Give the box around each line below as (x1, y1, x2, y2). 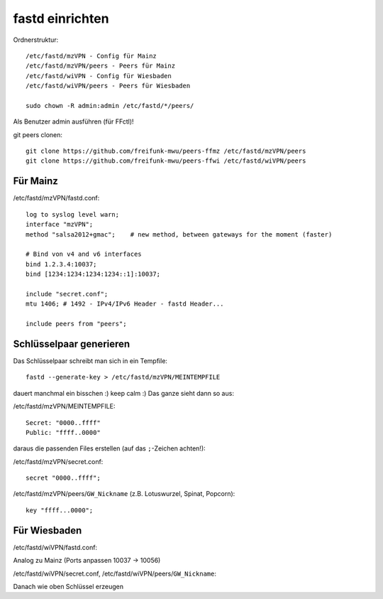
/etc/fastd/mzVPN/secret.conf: (13, 457, 104, 465)
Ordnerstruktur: (13, 36, 59, 44)
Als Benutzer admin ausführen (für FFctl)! (13, 117, 134, 126)
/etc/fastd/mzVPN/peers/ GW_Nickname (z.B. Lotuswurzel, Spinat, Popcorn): (13, 490, 235, 498)
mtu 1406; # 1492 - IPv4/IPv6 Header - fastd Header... (26, 300, 224, 308)
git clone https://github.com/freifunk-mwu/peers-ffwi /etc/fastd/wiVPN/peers (26, 157, 306, 165)
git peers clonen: (13, 130, 63, 139)
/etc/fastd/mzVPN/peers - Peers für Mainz (26, 62, 176, 70)
